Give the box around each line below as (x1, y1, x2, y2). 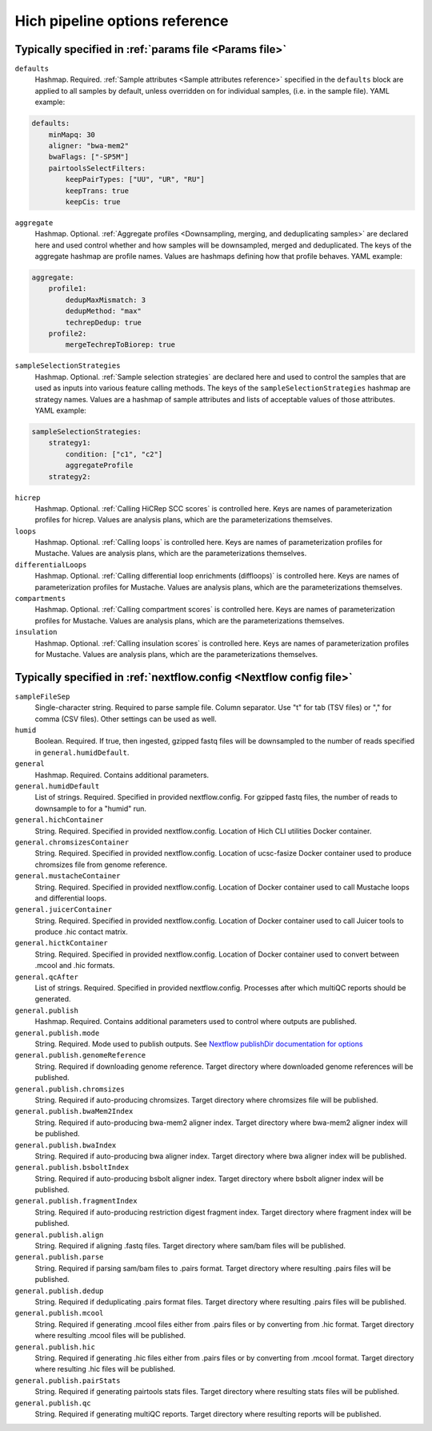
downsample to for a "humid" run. (34, 804, 147, 813)
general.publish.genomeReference (14, 1050, 146, 1060)
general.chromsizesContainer (14, 837, 130, 847)
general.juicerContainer (14, 905, 112, 914)
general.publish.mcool (14, 1308, 104, 1318)
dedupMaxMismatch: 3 (65, 295, 146, 304)
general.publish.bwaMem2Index (14, 1107, 134, 1116)
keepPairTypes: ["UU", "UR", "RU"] (65, 175, 206, 184)
